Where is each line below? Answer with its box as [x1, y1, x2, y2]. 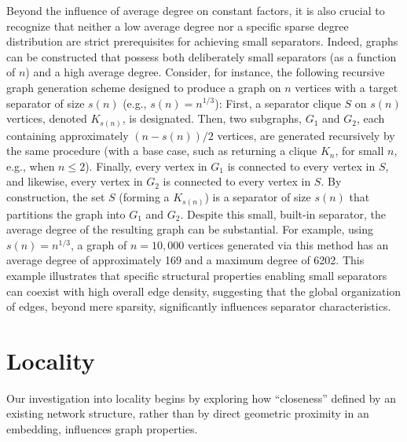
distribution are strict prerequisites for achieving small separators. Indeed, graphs [6, 33, 398, 50]
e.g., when [6, 157, 55, 174]
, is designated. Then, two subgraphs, [122, 110, 302, 127]
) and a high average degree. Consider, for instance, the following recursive [25, 64, 385, 80]
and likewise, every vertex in [6, 173, 143, 190]
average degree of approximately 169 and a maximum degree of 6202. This [6, 252, 365, 268]
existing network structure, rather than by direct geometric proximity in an [6, 405, 369, 422]
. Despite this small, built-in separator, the [180, 205, 386, 222]
